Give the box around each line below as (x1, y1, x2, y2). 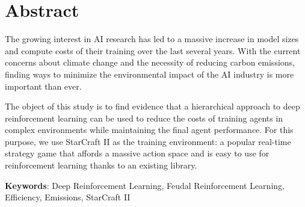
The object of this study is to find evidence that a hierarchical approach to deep (5, 100, 300, 113)
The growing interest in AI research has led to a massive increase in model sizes (5, 32, 299, 45)
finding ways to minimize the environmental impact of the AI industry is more (5, 67, 294, 80)
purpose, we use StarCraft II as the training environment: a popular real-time (5, 135, 291, 147)
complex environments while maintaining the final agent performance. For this (5, 123, 294, 136)
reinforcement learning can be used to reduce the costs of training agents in (5, 111, 283, 124)
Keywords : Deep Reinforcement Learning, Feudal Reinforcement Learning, (5, 179, 285, 191)
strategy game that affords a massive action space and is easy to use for (5, 147, 270, 159)
